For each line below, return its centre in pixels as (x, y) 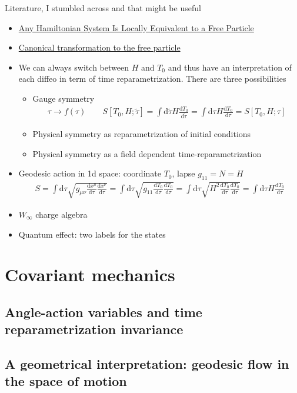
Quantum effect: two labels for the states (92, 234)
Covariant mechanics (90, 274)
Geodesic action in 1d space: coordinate (90, 173)
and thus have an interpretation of (230, 67)
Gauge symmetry (64, 98)
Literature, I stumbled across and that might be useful (103, 8)
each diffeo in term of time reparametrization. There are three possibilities (152, 79)
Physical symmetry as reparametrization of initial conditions (142, 134)
